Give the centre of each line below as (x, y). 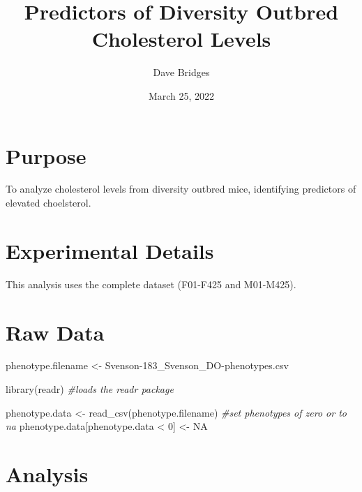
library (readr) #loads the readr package (90, 389)
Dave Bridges (181, 72)
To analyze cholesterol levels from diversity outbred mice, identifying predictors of (181, 189)
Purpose (46, 155)
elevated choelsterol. (48, 203)
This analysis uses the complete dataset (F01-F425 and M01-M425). (151, 284)
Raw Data (55, 332)
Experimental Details (110, 250)
